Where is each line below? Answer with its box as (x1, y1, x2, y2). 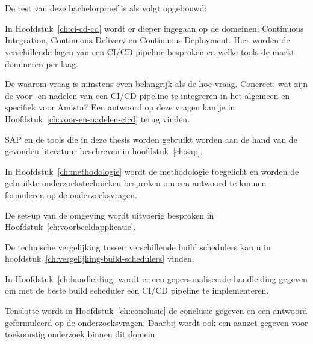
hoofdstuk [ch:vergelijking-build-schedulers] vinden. (5, 252, 194, 265)
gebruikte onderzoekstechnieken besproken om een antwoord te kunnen (5, 177, 267, 189)
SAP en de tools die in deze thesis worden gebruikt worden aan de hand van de (5, 133, 297, 145)
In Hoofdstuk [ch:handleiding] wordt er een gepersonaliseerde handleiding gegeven (5, 272, 308, 285)
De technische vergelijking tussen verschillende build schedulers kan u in (5, 240, 271, 253)
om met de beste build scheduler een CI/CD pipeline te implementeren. (5, 284, 269, 297)
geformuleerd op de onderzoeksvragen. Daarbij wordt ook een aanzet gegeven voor (5, 316, 308, 328)
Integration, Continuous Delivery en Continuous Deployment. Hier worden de (5, 34, 290, 46)
